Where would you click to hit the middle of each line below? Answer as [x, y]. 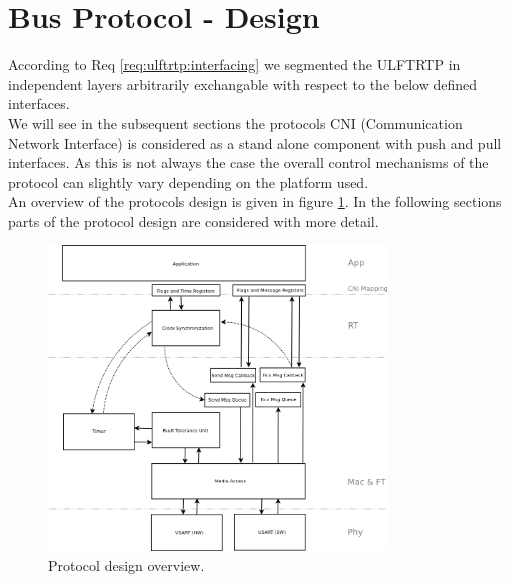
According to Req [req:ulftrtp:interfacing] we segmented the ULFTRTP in [234, 64]
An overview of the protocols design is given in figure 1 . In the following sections [255, 201]
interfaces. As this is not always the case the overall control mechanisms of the [248, 162]
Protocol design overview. [126, 564]
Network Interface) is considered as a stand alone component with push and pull [255, 142]
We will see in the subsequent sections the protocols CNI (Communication [235, 122]
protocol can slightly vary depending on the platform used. [188, 181]
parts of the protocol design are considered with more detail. [193, 220]
